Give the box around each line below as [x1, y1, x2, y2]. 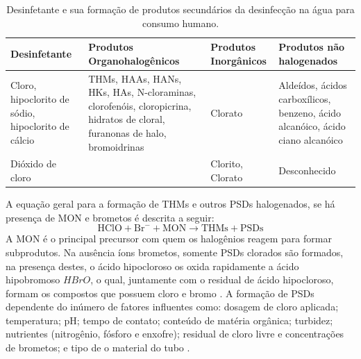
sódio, [10, 105, 35, 119]
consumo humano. [142, 15, 219, 30]
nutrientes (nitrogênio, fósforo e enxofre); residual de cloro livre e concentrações [6, 326, 344, 341]
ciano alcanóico [278, 132, 343, 147]
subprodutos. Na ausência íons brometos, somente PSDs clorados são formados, [6, 244, 344, 259]
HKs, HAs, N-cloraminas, [88, 85, 196, 99]
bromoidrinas [88, 139, 144, 153]
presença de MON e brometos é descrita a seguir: [6, 210, 215, 224]
